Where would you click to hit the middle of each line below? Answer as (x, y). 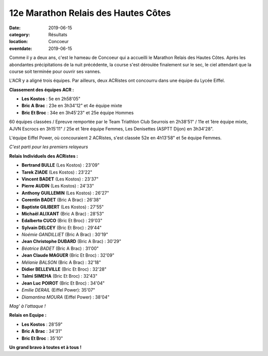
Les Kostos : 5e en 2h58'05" (51, 99)
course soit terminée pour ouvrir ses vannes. (55, 71)
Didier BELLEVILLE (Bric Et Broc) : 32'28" (64, 269)
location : (19, 42)
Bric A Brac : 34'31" (42, 331)
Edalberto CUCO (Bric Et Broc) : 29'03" (62, 221)
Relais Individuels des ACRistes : (44, 156)
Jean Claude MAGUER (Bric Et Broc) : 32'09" (68, 255)
